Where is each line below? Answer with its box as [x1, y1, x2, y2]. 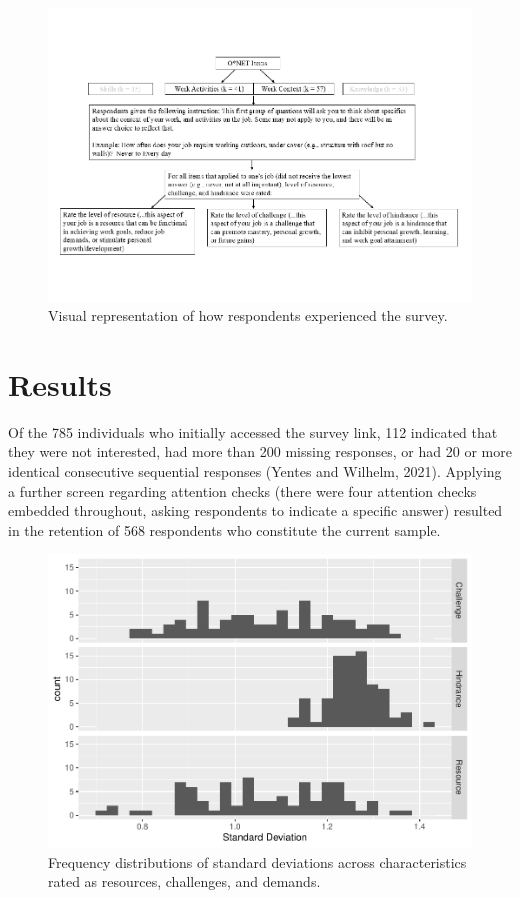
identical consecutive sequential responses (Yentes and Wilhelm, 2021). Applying [8, 461, 502, 482]
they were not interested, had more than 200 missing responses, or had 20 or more [8, 441, 512, 462]
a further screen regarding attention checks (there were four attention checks [8, 480, 477, 501]
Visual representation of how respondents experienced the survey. [48, 305, 448, 326]
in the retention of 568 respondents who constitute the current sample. [8, 519, 441, 540]
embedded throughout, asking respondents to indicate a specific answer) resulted [8, 500, 503, 521]
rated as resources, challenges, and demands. [48, 871, 321, 892]
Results [8, 363, 112, 404]
